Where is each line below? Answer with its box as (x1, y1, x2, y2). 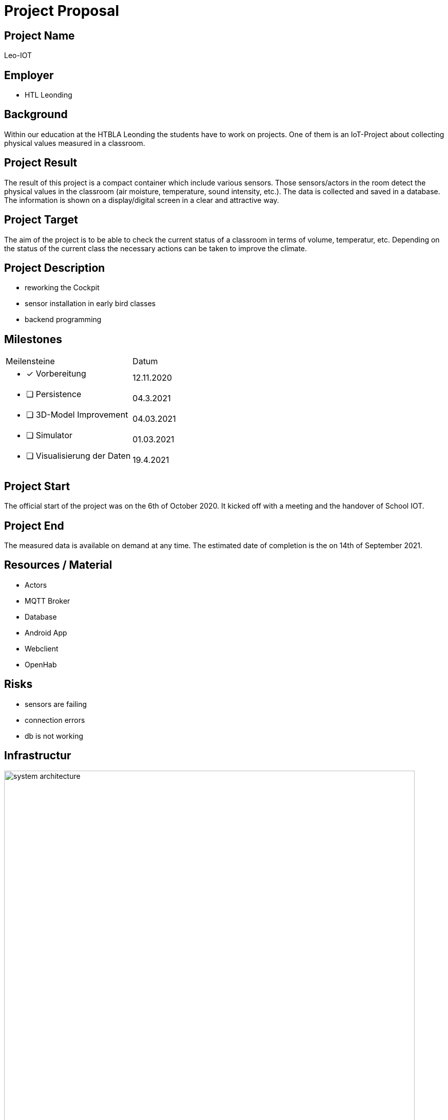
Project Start (4, 479, 70, 493)
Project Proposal (4, 2, 120, 20)
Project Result (4, 156, 77, 170)
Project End (4, 519, 64, 532)
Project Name (4, 29, 75, 42)
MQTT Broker (25, 596, 70, 605)
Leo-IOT (4, 51, 32, 60)
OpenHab (25, 660, 57, 669)
